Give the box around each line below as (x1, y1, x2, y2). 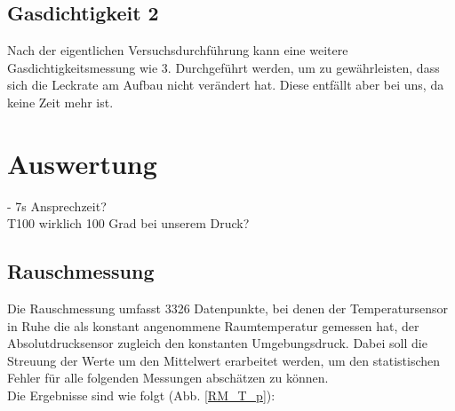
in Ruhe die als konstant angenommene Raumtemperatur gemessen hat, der (7, 316, 419, 335)
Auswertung (7, 145, 157, 181)
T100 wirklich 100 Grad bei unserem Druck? (7, 214, 250, 233)
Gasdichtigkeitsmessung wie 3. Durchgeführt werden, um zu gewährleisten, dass (7, 58, 440, 76)
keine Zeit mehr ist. (7, 92, 114, 111)
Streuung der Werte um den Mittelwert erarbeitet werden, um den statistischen (7, 351, 441, 369)
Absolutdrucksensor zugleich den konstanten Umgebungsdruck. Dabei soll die (7, 334, 427, 352)
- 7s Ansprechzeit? (7, 196, 107, 215)
